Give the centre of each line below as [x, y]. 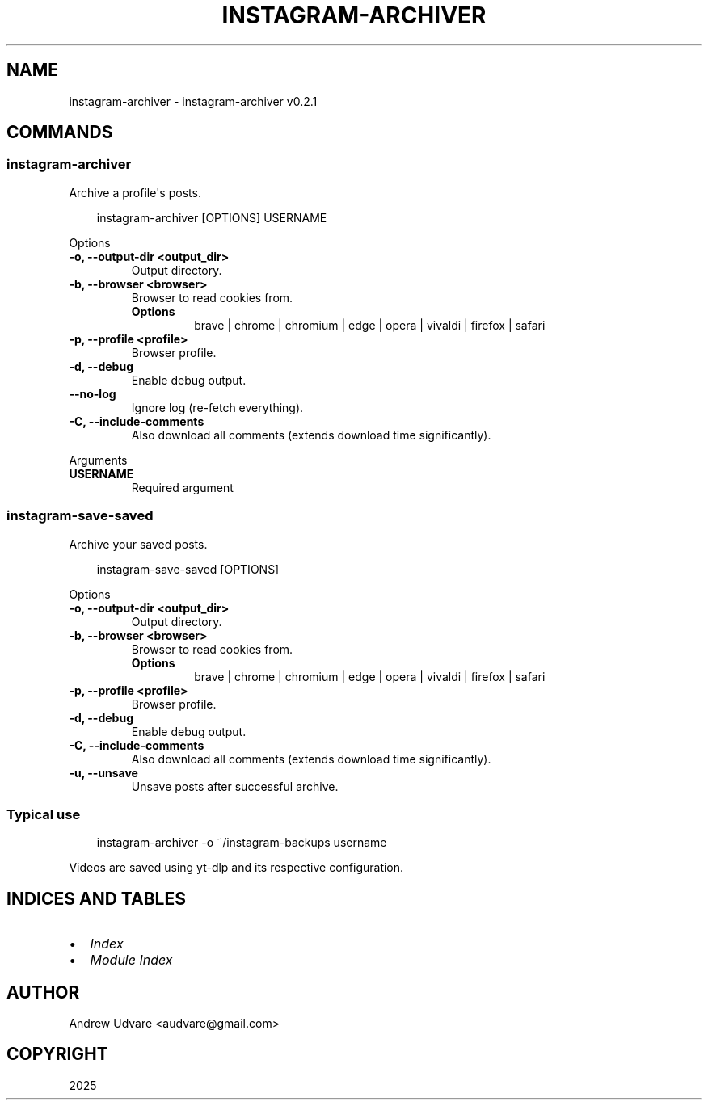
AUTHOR [43, 992]
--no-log [93, 393]
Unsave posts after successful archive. [235, 786]
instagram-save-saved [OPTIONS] [188, 569]
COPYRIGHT [57, 1054]
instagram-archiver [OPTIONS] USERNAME [212, 217]
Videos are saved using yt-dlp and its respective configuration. [236, 868]
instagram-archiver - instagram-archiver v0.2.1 [193, 101]
